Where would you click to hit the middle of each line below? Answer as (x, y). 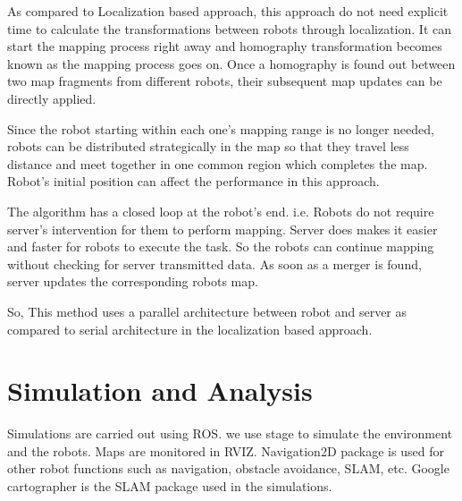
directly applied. (52, 98)
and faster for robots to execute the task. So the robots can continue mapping (221, 246)
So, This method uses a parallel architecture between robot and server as (207, 311)
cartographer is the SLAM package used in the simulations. (170, 486)
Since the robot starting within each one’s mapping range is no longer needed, (221, 128)
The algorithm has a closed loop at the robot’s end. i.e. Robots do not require (221, 211)
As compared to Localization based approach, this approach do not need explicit (228, 11)
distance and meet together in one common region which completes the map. (218, 163)
